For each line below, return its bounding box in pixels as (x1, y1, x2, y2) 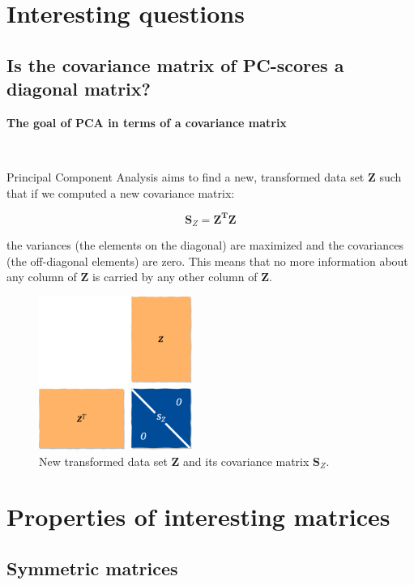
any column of (6, 268, 77, 285)
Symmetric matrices (6, 556, 178, 580)
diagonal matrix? (6, 76, 151, 101)
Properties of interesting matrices (6, 500, 391, 533)
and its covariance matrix (183, 452, 309, 469)
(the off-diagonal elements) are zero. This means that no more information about (6, 252, 408, 269)
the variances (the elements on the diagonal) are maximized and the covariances (6, 237, 403, 254)
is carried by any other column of (92, 268, 258, 285)
